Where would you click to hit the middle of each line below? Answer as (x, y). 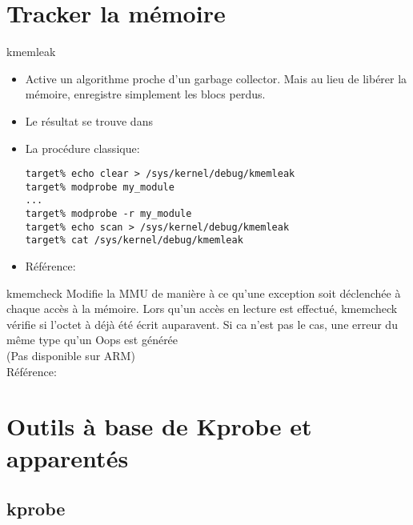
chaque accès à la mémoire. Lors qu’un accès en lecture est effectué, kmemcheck (202, 309)
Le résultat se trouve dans (89, 120)
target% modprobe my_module (100, 187)
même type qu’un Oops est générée (92, 340)
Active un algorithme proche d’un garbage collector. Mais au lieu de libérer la (216, 78)
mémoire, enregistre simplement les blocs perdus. (145, 94)
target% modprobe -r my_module (108, 214)
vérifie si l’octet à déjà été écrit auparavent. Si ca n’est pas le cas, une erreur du (202, 324)
